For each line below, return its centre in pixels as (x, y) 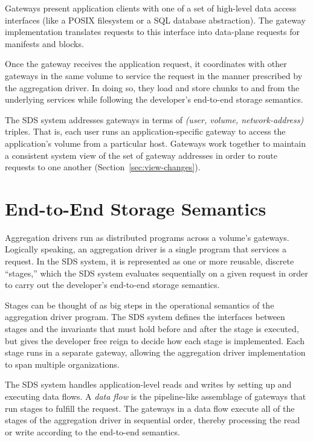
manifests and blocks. (44, 43)
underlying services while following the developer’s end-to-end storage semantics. (154, 99)
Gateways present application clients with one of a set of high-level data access (151, 8)
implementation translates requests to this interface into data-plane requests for (152, 32)
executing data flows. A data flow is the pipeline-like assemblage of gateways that (156, 396)
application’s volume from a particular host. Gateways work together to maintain (155, 143)
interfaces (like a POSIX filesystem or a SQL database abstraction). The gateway (155, 20)
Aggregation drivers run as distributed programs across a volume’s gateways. (147, 237)
